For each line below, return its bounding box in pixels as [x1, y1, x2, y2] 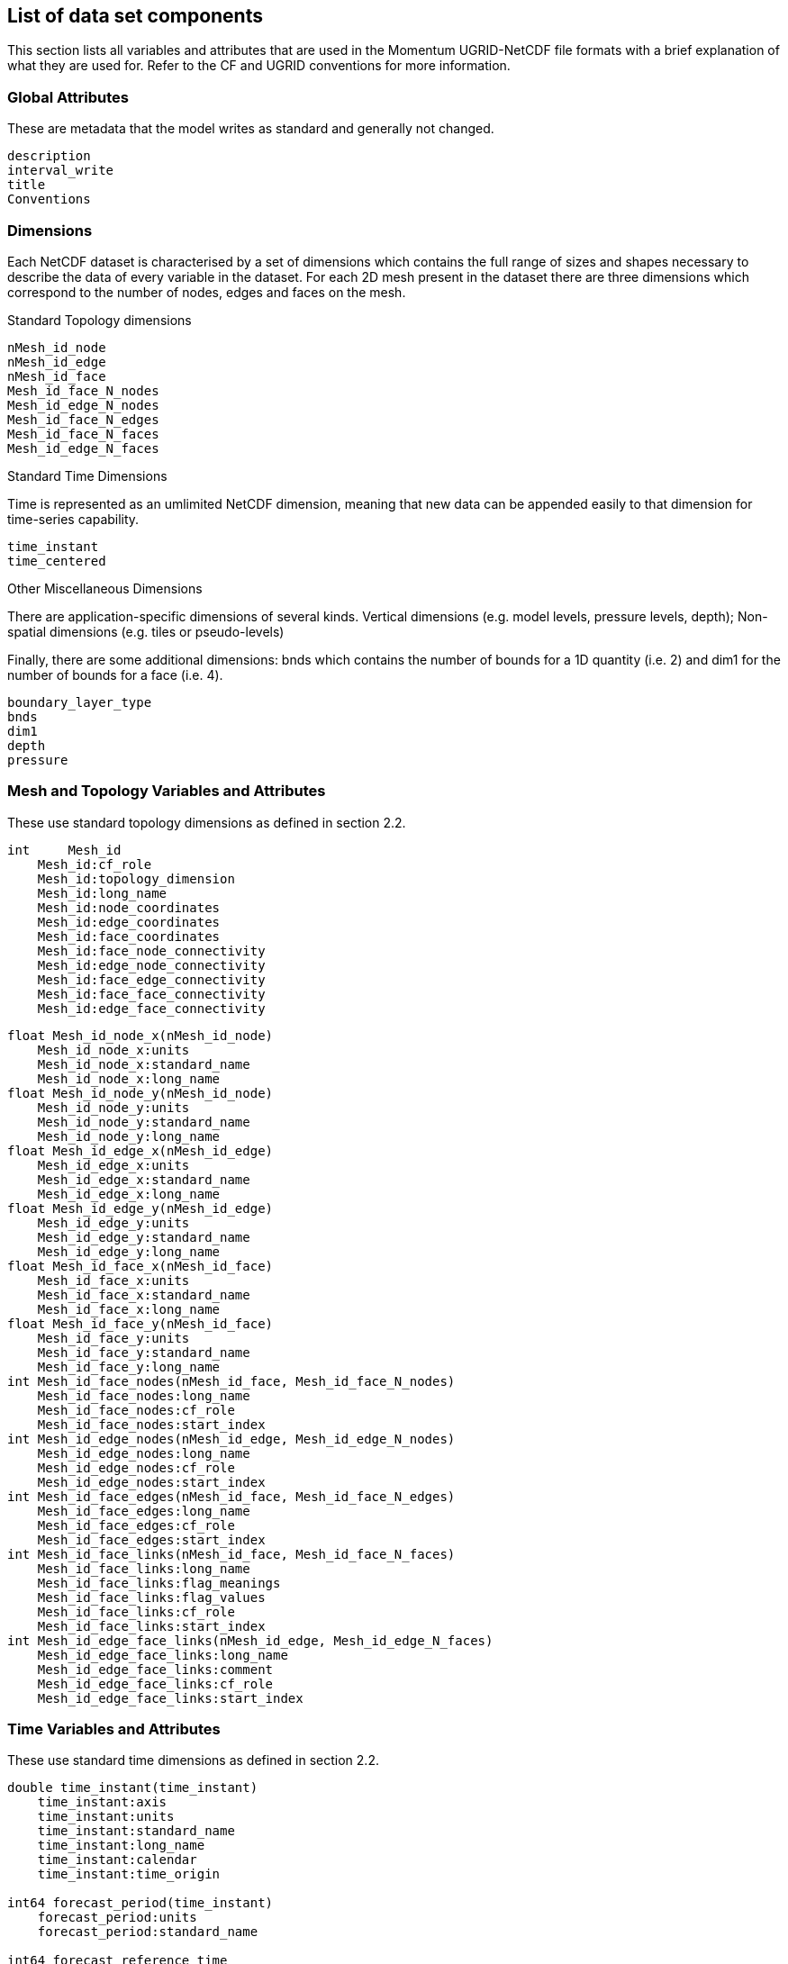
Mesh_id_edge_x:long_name [37, 1186, 221, 1201]
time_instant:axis [37, 1795, 168, 1810]
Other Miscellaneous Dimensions [7, 580, 203, 596]
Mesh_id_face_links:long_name [37, 1561, 250, 1576]
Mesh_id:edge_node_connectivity [37, 957, 266, 973]
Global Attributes [7, 87, 129, 106]
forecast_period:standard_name [37, 1924, 258, 1940]
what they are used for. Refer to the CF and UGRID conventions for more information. [7, 58, 511, 74]
